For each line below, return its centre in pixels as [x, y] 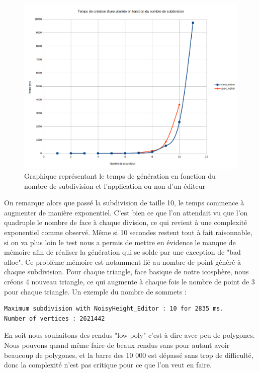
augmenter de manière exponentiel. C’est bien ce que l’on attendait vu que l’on [126, 212]
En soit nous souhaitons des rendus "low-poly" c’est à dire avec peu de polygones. [129, 335]
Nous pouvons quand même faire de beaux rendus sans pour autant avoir [117, 345]
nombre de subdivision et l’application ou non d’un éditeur [115, 185]
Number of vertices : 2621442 [55, 318]
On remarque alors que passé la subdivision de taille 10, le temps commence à [124, 203]
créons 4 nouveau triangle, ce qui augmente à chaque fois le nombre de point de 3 [129, 282]
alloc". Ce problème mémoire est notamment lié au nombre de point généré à [122, 262]
